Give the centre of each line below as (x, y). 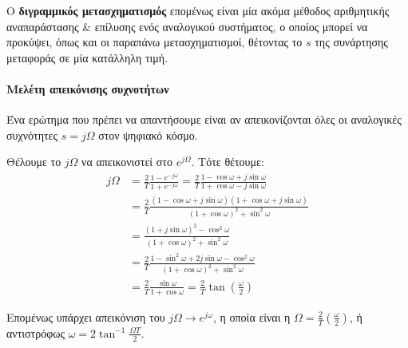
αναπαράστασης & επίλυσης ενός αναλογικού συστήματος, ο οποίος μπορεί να (187, 26)
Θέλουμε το (34, 162)
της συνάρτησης (351, 42)
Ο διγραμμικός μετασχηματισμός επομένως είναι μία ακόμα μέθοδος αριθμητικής (198, 10)
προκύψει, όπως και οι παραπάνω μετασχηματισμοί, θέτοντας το (154, 42)
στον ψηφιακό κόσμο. (148, 134)
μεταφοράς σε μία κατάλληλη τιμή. (87, 57)
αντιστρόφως (36, 332)
